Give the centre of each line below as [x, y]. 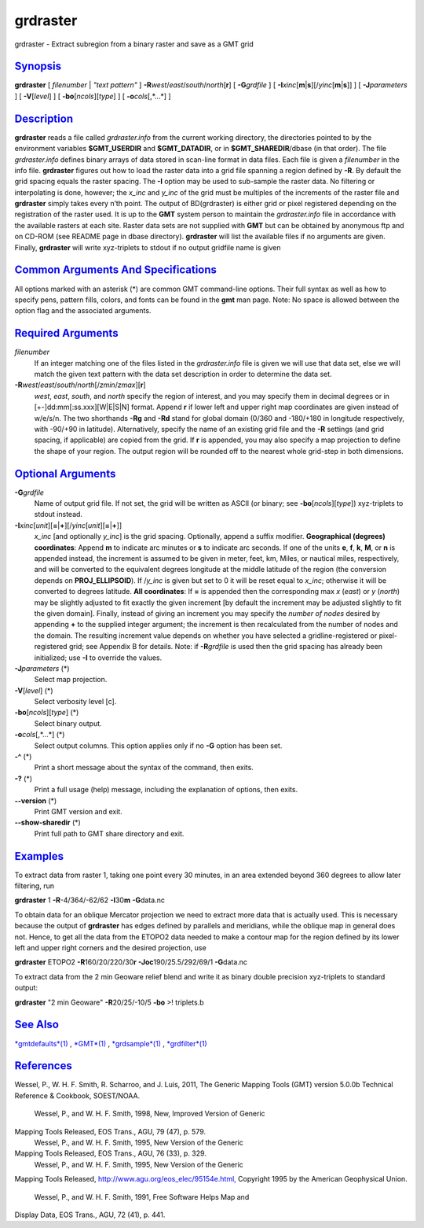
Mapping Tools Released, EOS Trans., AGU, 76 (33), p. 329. [111, 1153]
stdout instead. [58, 514]
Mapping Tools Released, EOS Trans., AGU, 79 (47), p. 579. [110, 1131]
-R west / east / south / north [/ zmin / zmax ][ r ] [80, 385]
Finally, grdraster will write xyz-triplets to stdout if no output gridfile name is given [148, 247]
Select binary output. [68, 723]
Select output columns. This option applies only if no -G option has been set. [158, 745]
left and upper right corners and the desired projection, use [111, 948]
